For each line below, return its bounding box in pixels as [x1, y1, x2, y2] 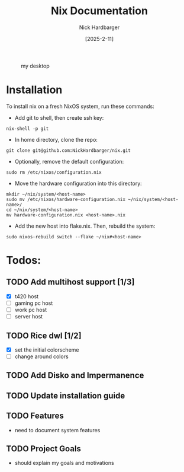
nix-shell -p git [6, 126, 49, 132]
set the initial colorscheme [14, 346, 79, 353]
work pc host [14, 307, 47, 313]
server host [14, 313, 43, 320]
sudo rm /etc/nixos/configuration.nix [6, 169, 102, 176]
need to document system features [14, 426, 101, 433]
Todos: [6, 254, 41, 267]
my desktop [21, 62, 50, 69]
